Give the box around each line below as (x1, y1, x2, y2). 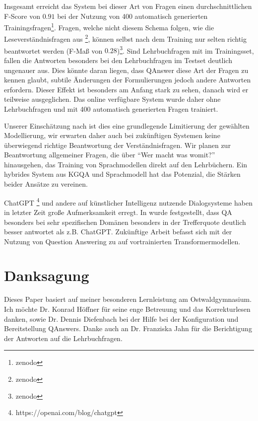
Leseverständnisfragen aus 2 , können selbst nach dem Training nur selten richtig (4, 32, 247, 44)
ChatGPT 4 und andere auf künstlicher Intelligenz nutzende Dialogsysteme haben (4, 196, 253, 208)
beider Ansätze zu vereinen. (4, 179, 88, 189)
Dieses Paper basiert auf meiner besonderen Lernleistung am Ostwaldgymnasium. (4, 294, 252, 304)
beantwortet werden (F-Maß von (4, 45, 103, 56)
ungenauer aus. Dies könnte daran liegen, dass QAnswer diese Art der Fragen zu (4, 65, 249, 75)
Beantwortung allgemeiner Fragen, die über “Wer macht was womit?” (4, 149, 215, 160)
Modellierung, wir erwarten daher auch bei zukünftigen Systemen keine (4, 130, 220, 140)
